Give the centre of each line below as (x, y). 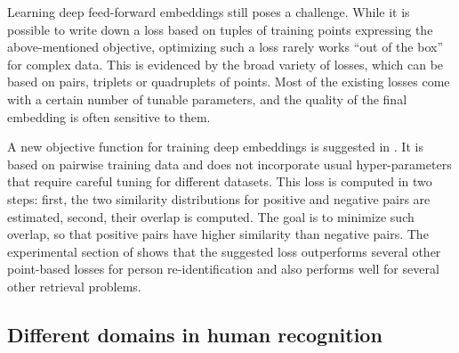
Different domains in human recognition (195, 334)
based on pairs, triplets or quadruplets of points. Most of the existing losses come (229, 82)
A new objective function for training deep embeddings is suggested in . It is (215, 147)
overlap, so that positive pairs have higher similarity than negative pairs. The (218, 234)
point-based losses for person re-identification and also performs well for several (223, 269)
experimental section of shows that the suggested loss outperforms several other (224, 251)
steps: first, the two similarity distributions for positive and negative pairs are (219, 198)
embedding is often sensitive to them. (109, 116)
